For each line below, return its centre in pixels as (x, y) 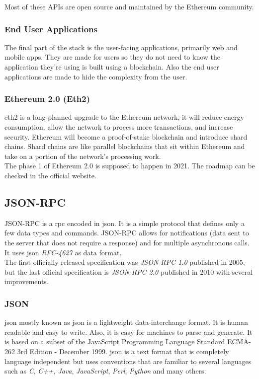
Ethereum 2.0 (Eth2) (47, 99)
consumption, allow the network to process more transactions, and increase (119, 127)
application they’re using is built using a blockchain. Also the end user (112, 67)
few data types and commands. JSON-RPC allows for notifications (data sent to (127, 233)
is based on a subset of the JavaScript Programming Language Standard (115, 341)
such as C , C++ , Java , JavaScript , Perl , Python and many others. (105, 371)
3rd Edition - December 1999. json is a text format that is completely (123, 351)
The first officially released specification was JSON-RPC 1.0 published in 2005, (125, 262)
